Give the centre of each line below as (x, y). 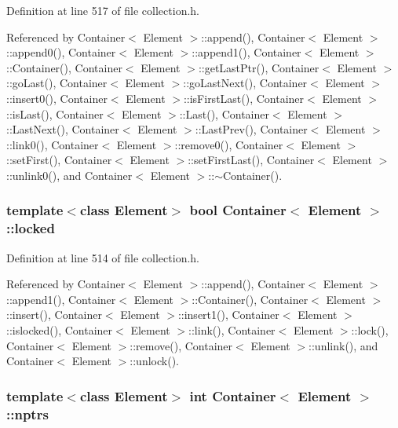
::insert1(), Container (228, 315)
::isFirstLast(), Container (244, 98)
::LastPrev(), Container (251, 129)
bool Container (238, 210)
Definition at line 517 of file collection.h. (103, 10)
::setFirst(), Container (59, 160)
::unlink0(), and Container (69, 175)
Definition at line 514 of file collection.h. (103, 257)
